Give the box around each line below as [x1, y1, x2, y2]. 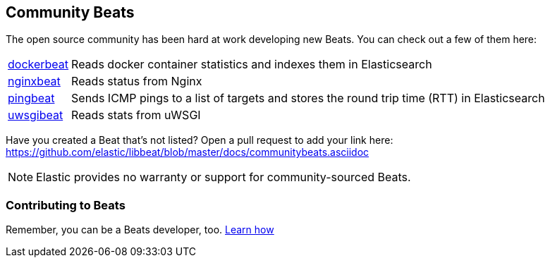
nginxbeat [8, 74, 61, 89]
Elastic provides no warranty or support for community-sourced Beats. [36, 170, 411, 185]
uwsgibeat [8, 108, 63, 123]
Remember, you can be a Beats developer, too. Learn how [6, 224, 274, 236]
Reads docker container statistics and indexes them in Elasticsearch [71, 57, 432, 72]
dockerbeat [8, 57, 69, 72]
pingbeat [8, 91, 55, 106]
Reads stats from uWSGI [71, 108, 201, 123]
